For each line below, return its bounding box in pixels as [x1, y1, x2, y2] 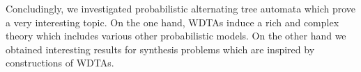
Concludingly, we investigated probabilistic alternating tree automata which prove [6, 1, 356, 15]
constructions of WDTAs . [6, 55, 114, 70]
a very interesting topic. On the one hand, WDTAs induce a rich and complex [6, 15, 339, 29]
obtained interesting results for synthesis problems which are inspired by [6, 42, 315, 56]
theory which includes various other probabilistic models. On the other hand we [6, 28, 346, 43]
